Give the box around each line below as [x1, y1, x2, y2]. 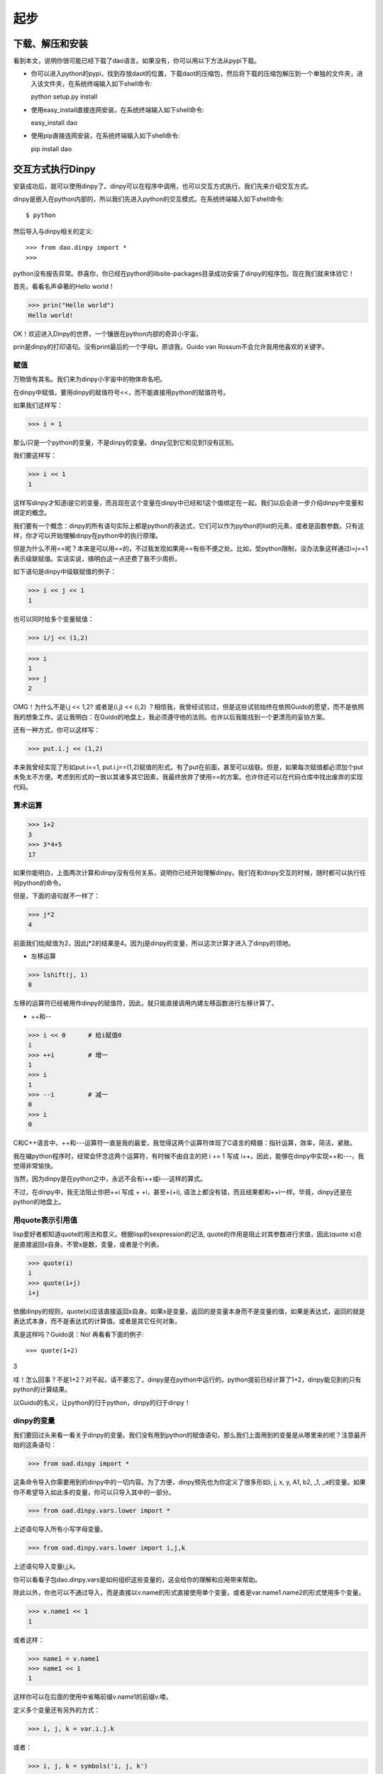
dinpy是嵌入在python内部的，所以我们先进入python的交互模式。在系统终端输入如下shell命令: [13, 195, 284, 204]
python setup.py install [30, 92, 98, 101]
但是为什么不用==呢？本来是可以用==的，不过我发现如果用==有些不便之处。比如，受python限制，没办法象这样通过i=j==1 [13, 544, 368, 553]
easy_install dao [30, 119, 78, 127]
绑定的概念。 [13, 508, 51, 517]
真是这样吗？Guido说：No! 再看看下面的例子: [13, 1330, 145, 1338]
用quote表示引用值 [13, 1215, 78, 1225]
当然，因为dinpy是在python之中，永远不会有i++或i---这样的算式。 [13, 1174, 206, 1183]
